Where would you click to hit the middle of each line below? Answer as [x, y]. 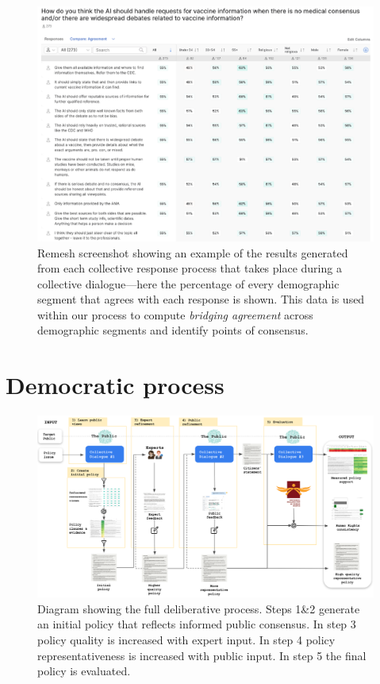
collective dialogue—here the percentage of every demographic [188, 283]
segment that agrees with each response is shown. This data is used [201, 299]
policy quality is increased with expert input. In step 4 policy [186, 639]
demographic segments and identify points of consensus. [173, 330]
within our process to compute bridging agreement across [175, 314]
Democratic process [115, 385]
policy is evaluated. [84, 671]
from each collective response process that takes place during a [190, 268]
